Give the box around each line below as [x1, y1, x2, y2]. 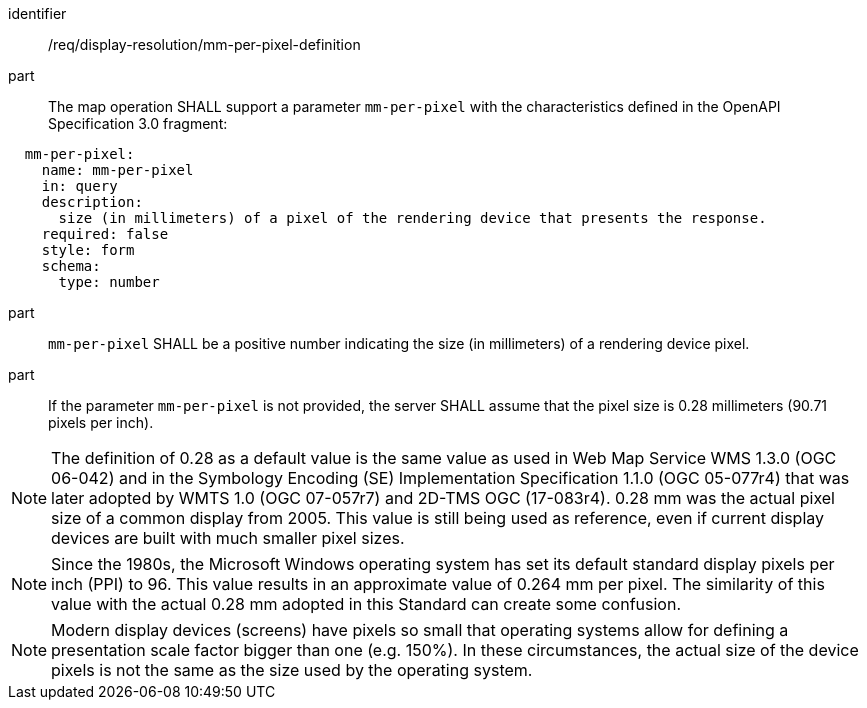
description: [41, 194, 143, 210]
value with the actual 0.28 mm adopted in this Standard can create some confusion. [51, 594, 681, 614]
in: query [41, 178, 118, 194]
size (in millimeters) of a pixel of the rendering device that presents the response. [58, 210, 767, 226]
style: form [41, 242, 135, 258]
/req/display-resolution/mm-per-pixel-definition [48, 36, 361, 53]
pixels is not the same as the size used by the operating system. [51, 660, 533, 680]
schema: [41, 258, 101, 274]
